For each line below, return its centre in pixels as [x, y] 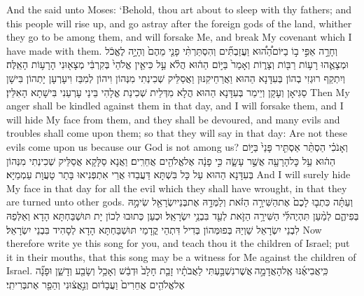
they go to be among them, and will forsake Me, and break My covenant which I [179, 37]
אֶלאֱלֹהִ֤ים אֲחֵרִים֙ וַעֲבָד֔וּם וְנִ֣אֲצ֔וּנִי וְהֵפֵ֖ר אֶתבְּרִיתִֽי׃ [96, 284]
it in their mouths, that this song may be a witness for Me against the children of [181, 256]
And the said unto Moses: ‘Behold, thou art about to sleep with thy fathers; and [179, 9]
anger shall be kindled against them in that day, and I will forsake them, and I [175, 106]
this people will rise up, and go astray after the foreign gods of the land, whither [179, 23]
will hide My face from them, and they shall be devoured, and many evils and [173, 119]
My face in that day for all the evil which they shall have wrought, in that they [177, 188]
